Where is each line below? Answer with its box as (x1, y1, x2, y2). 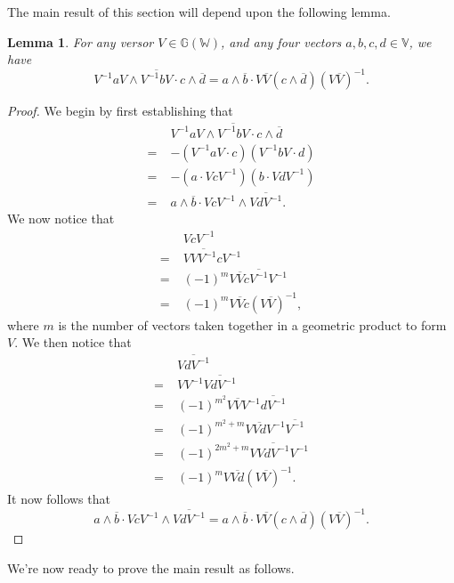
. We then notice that (14, 333, 132, 352)
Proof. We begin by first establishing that (7, 101, 233, 120)
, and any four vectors (221, 32, 342, 51)
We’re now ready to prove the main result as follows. (7, 558, 295, 577)
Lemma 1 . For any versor (7, 32, 154, 51)
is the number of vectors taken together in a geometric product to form (58, 315, 447, 334)
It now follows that (7, 490, 110, 508)
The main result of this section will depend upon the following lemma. (7, 3, 391, 20)
